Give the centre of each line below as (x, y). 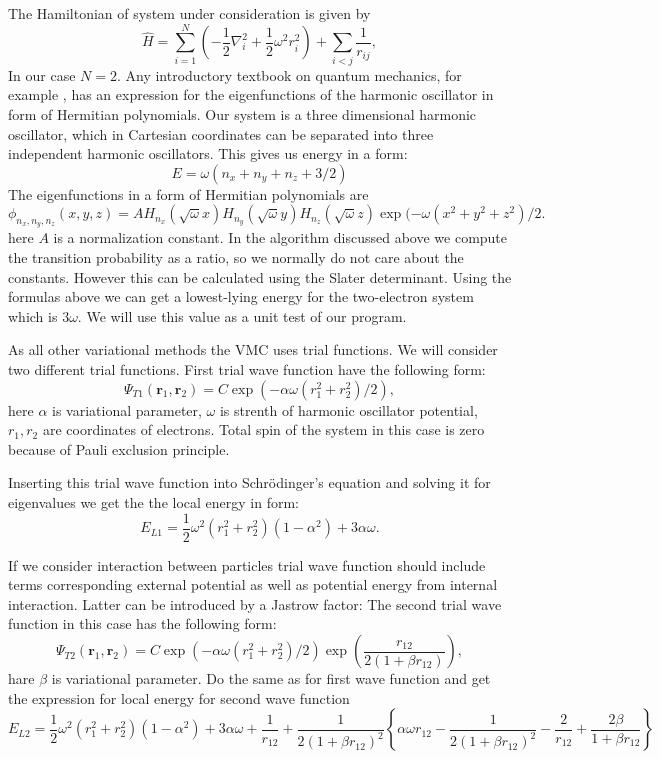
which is (33, 315)
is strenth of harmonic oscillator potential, (348, 409)
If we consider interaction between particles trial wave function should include (247, 564)
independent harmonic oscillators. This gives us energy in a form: (208, 153)
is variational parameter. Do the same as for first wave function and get (271, 678)
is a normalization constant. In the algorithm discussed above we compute (280, 237)
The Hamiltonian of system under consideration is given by (189, 13)
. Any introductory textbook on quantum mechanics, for (289, 74)
